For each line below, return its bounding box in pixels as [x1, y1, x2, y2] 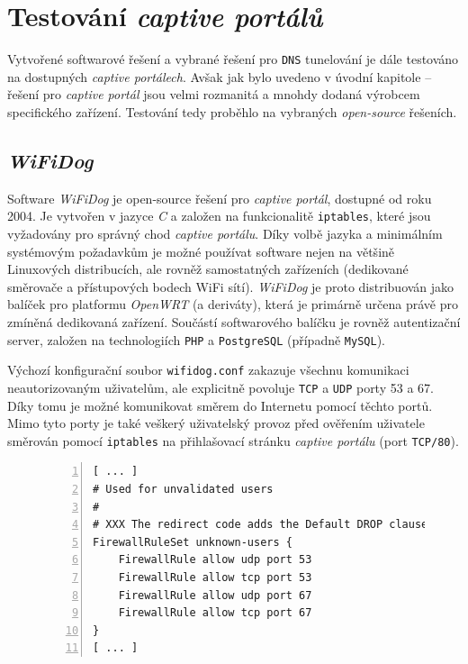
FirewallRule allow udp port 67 [118, 588, 312, 602]
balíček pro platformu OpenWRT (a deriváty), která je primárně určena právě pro [7, 295, 458, 314]
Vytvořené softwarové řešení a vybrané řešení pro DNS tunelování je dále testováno [7, 50, 459, 68]
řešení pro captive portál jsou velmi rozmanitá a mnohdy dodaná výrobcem [7, 85, 420, 104]
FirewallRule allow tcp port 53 [118, 570, 312, 584]
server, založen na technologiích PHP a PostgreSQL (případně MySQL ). [7, 330, 385, 349]
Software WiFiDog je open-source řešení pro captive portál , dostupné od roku [7, 188, 432, 207]
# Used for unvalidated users [93, 482, 274, 496]
